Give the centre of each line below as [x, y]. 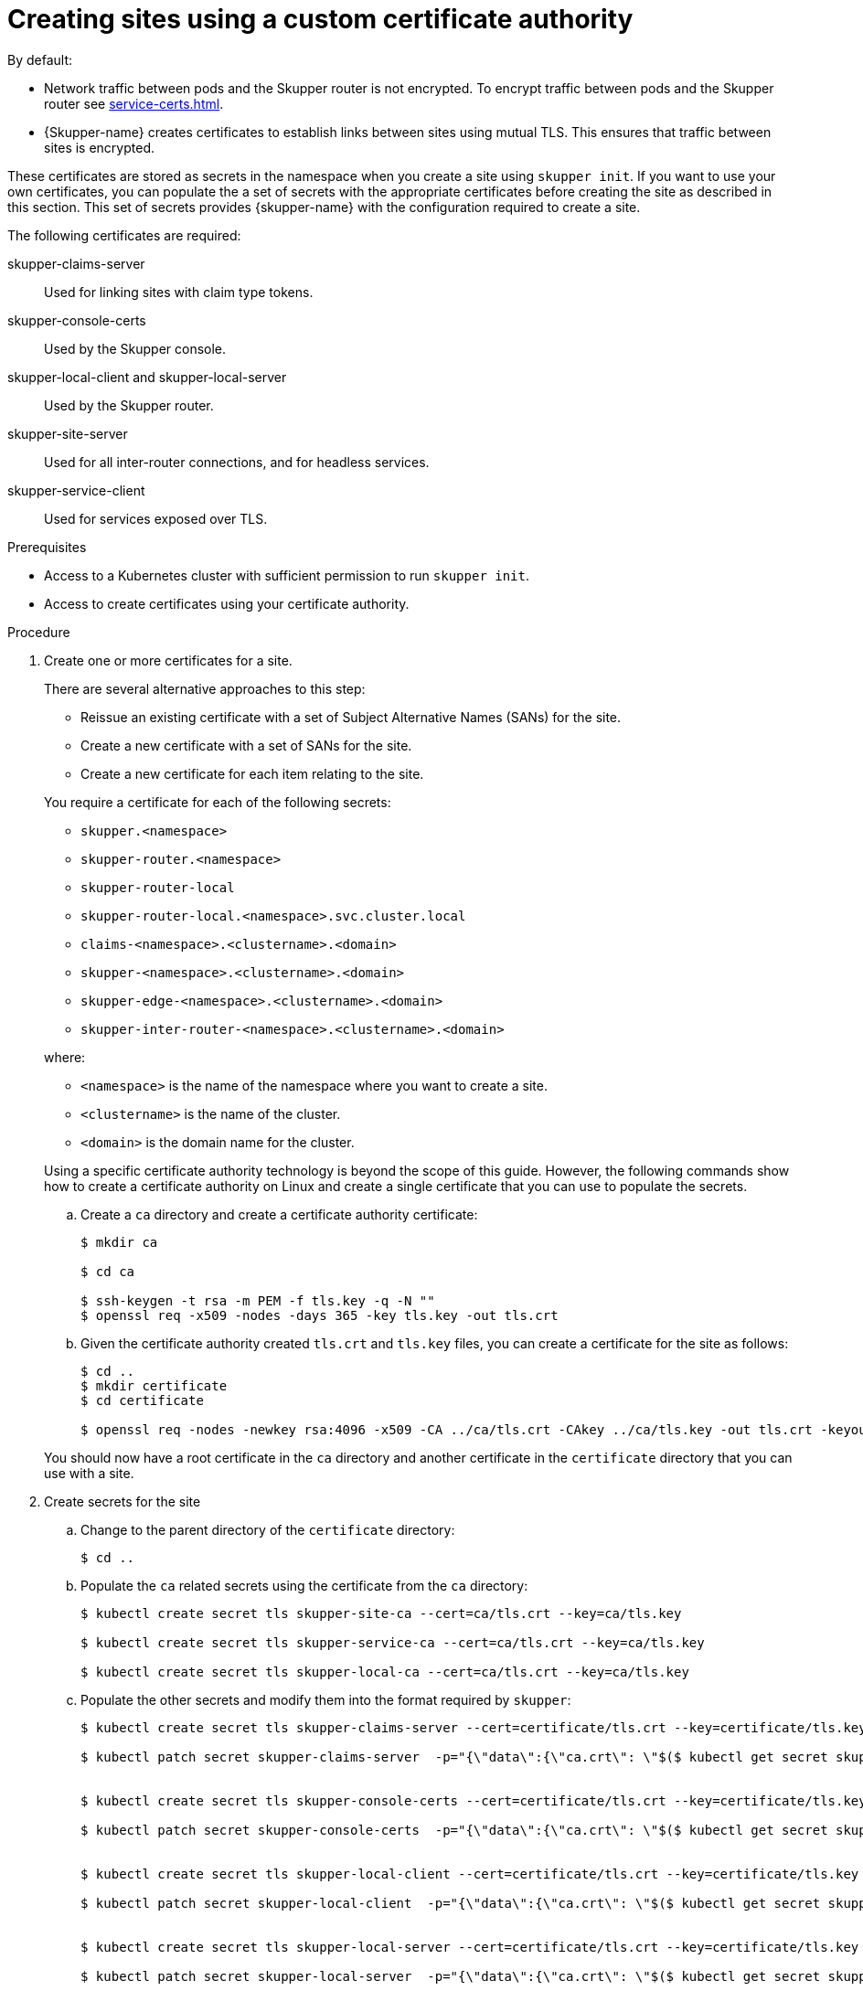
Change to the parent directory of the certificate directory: [268, 1529]
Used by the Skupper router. [129, 405]
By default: [40, 59]
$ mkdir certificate [154, 1385]
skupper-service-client [76, 490]
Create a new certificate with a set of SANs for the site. [246, 745]
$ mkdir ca [119, 1242]
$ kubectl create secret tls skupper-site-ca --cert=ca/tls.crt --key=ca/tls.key [381, 1613]
